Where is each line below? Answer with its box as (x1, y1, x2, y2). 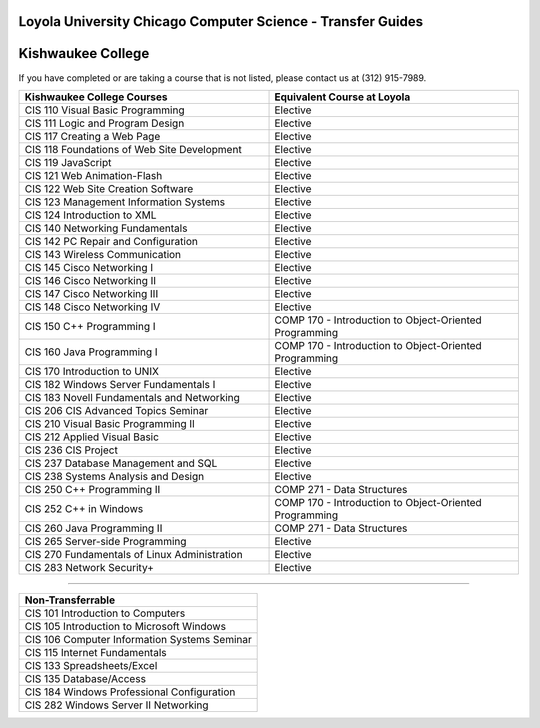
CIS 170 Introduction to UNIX (24, 364, 160, 378)
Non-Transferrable (24, 593, 115, 607)
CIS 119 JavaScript (24, 155, 112, 169)
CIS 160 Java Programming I (24, 345, 159, 359)
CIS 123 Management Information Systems (24, 195, 225, 209)
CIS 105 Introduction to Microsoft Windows (24, 619, 227, 633)
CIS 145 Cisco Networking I (24, 260, 154, 274)
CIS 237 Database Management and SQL (24, 456, 218, 470)
